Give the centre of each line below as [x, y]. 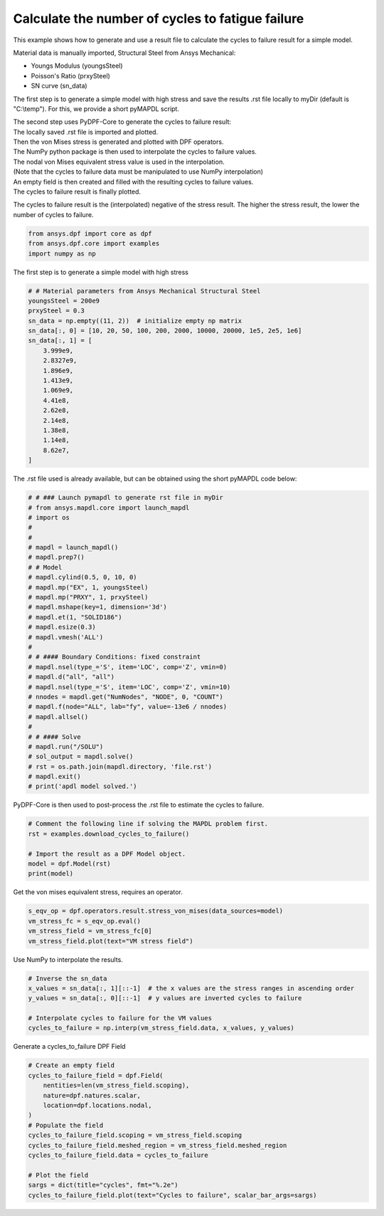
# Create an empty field [71, 1065]
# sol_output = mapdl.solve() [81, 757]
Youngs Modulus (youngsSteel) [77, 66]
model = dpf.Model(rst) [70, 864]
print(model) [51, 874]
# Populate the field [66, 1125]
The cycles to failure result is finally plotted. [77, 192]
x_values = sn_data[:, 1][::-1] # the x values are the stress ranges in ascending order [191, 988]
